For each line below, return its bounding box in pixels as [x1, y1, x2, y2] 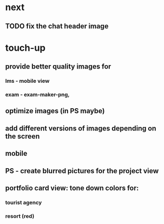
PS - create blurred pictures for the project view [5, 167, 159, 175]
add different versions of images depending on [5, 124, 156, 133]
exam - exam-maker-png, [5, 91, 70, 98]
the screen [5, 132, 40, 141]
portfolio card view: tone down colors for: [5, 183, 139, 192]
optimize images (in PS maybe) [5, 107, 105, 115]
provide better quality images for [5, 62, 111, 71]
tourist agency [5, 199, 42, 206]
